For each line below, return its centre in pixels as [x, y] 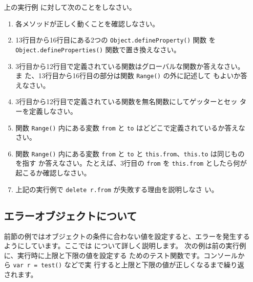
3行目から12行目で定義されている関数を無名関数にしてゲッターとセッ [126, 101]
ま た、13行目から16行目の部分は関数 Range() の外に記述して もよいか [128, 76]
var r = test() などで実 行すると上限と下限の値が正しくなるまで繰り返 [128, 265]
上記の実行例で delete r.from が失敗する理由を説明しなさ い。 [117, 189]
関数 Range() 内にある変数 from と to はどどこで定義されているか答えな [130, 127]
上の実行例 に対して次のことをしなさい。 [70, 7]
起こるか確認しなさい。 [53, 173]
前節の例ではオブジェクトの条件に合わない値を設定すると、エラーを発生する [127, 236]
